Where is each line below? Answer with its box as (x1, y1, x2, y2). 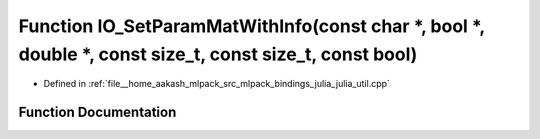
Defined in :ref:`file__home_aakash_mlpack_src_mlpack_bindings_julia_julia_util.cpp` (43, 78, 390, 90)
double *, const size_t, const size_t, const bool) (18, 43, 418, 65)
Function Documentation (18, 104, 177, 121)
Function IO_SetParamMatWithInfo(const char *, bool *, (18, 15, 485, 37)
